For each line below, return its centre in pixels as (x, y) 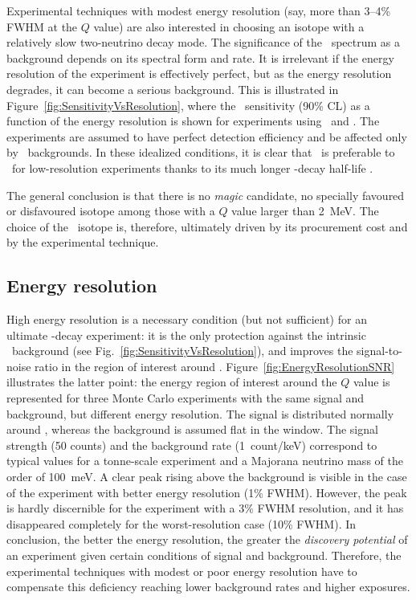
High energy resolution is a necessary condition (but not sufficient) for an (187, 319)
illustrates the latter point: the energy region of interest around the (172, 382)
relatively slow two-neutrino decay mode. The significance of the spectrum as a (203, 42)
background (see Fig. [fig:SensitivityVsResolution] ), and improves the (182, 351)
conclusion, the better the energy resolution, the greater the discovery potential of (207, 539)
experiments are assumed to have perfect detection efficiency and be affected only (207, 136)
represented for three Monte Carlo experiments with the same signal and (186, 398)
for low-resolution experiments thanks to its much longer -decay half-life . (192, 167)
